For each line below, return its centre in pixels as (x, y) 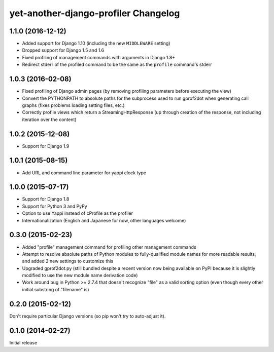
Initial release (23, 342)
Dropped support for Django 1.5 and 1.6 (63, 50)
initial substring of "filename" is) (56, 289)
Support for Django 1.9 (46, 146)
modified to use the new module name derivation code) (80, 276)
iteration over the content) (49, 120)
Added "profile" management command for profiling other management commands (109, 247)
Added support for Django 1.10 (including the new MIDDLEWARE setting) (96, 44)
